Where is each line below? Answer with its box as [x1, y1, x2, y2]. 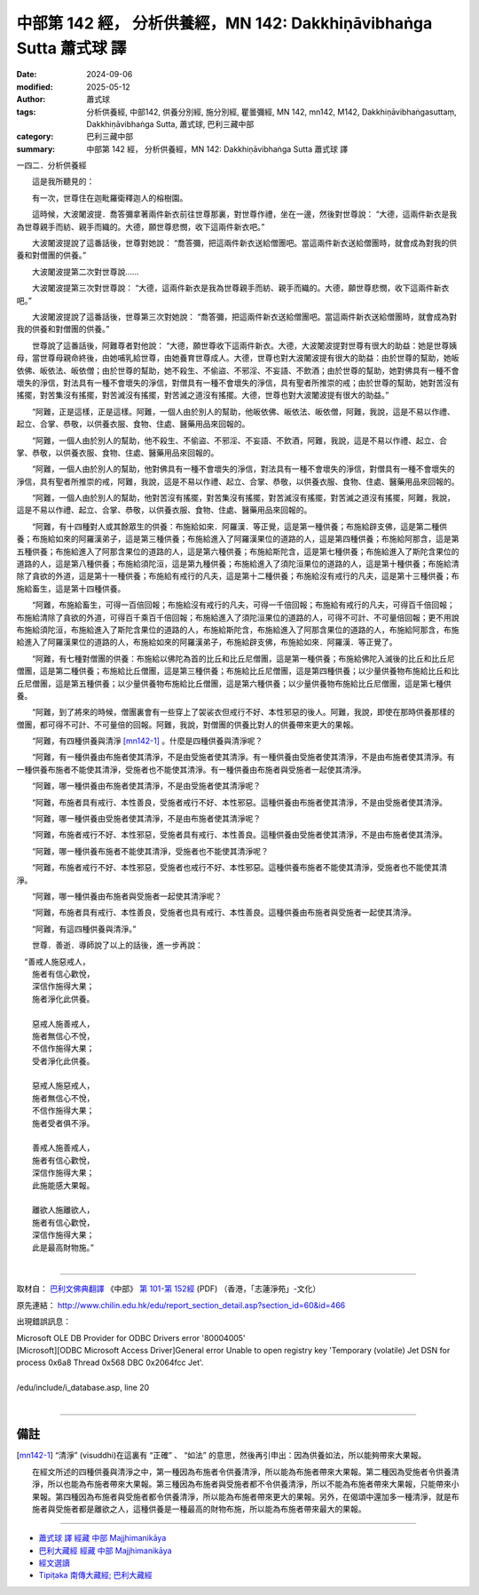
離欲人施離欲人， [32, 1204, 95, 1216]
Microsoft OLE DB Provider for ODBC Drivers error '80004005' [16, 1332, 246, 1343]
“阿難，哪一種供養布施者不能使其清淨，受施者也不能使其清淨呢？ [31, 845, 270, 856]
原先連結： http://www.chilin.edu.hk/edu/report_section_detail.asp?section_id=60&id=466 [16, 1299, 346, 1310]
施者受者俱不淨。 [32, 1117, 95, 1128]
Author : [16, 94, 46, 105]
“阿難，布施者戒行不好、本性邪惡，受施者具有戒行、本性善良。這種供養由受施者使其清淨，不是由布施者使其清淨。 [31, 829, 448, 840]
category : [16, 131, 54, 142]
